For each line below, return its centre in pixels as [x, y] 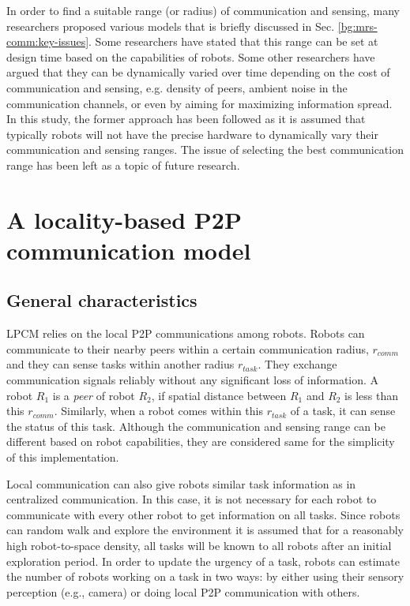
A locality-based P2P [124, 219]
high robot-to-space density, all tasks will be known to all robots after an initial [199, 546]
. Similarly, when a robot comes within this [158, 411]
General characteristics [102, 300]
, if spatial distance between [219, 395]
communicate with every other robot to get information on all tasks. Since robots [203, 514]
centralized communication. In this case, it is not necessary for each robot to [192, 499]
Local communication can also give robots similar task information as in [181, 483]
